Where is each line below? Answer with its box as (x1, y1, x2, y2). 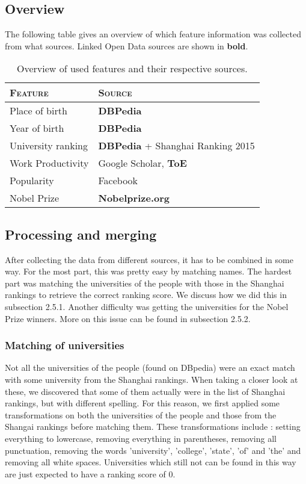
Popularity (10, 173, 54, 188)
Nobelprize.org (98, 191, 170, 205)
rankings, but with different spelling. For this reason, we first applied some (5, 397, 280, 409)
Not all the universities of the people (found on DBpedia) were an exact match (5, 361, 295, 374)
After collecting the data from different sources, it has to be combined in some (5, 253, 293, 265)
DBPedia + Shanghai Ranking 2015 (98, 138, 255, 153)
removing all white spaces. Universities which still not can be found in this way (5, 456, 296, 468)
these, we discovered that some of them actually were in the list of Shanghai (5, 385, 286, 397)
